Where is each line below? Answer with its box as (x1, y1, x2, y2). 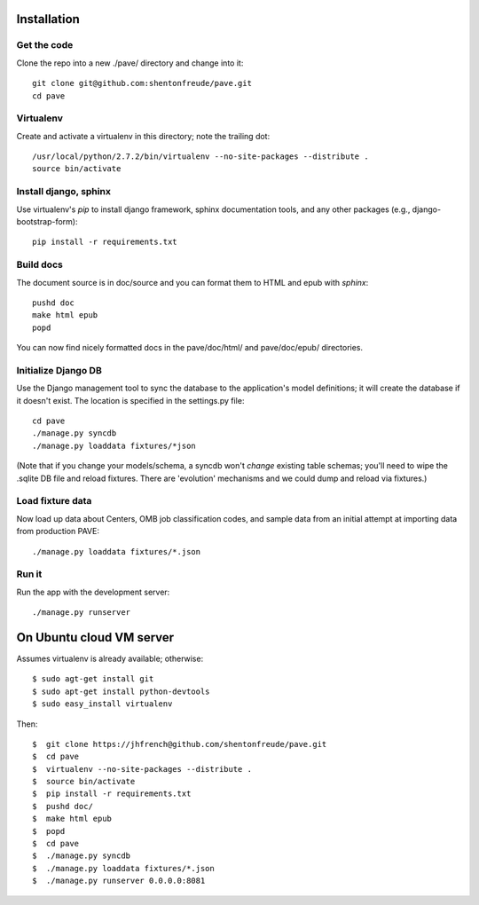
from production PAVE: (16, 526, 99, 537)
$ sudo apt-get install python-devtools (32, 686, 210, 696)
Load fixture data (16, 495, 92, 508)
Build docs (16, 258, 64, 271)
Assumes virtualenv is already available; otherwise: (16, 653, 204, 664)
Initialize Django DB (16, 364, 102, 376)
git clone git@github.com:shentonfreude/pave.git (32, 78, 253, 89)
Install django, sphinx (16, 185, 111, 198)
